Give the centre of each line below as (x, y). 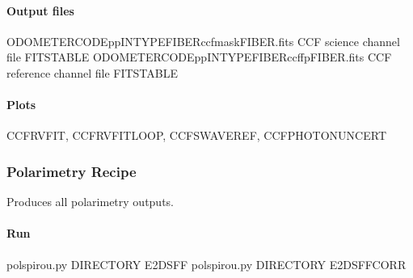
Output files (40, 10)
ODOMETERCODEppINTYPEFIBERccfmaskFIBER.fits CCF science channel (203, 41)
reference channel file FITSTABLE (93, 72)
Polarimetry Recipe (72, 171)
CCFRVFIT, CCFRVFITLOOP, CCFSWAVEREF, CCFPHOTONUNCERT (197, 135)
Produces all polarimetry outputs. (91, 202)
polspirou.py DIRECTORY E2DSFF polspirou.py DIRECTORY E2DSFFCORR (206, 264)
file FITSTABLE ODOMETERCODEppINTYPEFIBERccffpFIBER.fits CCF (199, 57)
